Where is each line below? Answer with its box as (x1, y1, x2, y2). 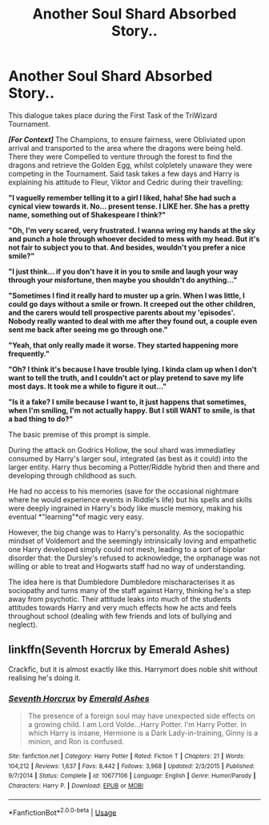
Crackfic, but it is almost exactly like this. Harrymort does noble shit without (8, 664, 258, 674)
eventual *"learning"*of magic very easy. (8, 511, 144, 522)
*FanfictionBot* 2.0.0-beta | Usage (8, 806, 117, 817)
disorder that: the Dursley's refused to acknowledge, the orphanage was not (8, 553, 260, 563)
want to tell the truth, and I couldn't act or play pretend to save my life (8, 372, 244, 382)
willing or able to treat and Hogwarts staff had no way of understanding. (8, 561, 246, 571)
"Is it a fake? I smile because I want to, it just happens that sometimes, (8, 396, 247, 406)
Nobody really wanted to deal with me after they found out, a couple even (8, 316, 258, 326)
